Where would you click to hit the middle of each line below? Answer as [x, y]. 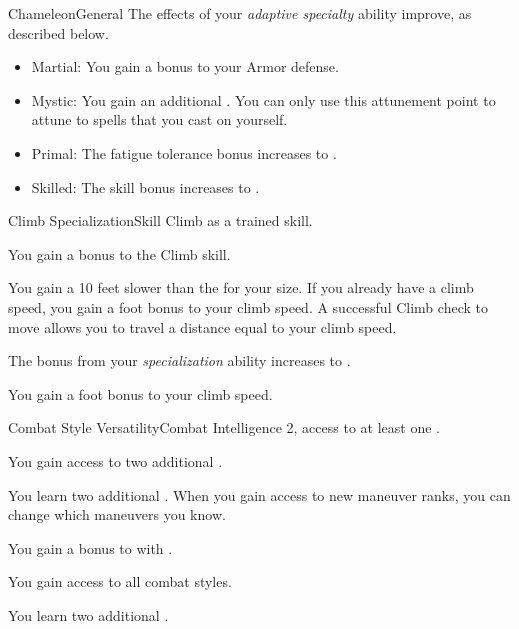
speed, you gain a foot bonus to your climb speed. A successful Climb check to [248, 306]
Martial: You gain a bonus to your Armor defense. [185, 66]
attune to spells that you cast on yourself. [159, 119]
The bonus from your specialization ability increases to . [179, 360]
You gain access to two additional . [115, 460]
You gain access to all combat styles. [120, 581]
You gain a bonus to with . [90, 547]
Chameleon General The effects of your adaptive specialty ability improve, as [240, 13]
